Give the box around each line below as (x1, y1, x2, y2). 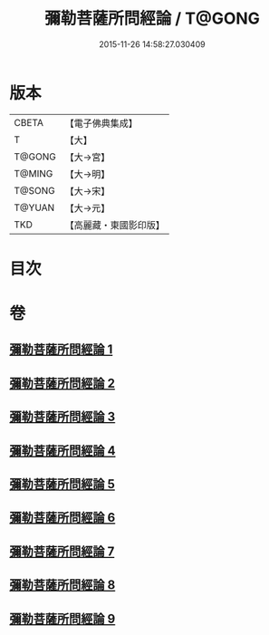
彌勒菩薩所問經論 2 (9, 375, 116, 390)
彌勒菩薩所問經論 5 (9, 476, 116, 492)
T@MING (14, 167, 53, 179)
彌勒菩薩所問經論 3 (9, 409, 116, 425)
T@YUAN (14, 201, 55, 214)
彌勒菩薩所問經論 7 (9, 544, 115, 559)
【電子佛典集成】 (64, 117, 138, 130)
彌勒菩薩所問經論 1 (9, 342, 113, 358)
